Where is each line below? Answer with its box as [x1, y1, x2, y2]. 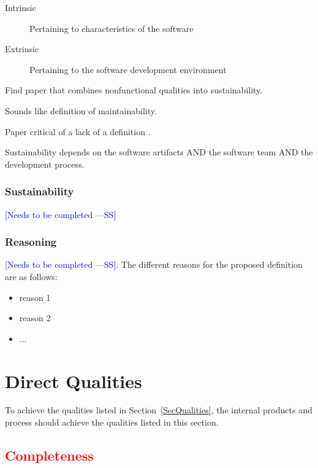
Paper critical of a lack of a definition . [5, 125, 151, 138]
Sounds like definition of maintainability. [5, 104, 157, 117]
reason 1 [19, 291, 51, 303]
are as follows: [5, 270, 58, 283]
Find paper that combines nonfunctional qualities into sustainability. [5, 84, 263, 96]
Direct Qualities [5, 368, 142, 393]
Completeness [5, 446, 94, 465]
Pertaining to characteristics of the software [29, 21, 194, 34]
